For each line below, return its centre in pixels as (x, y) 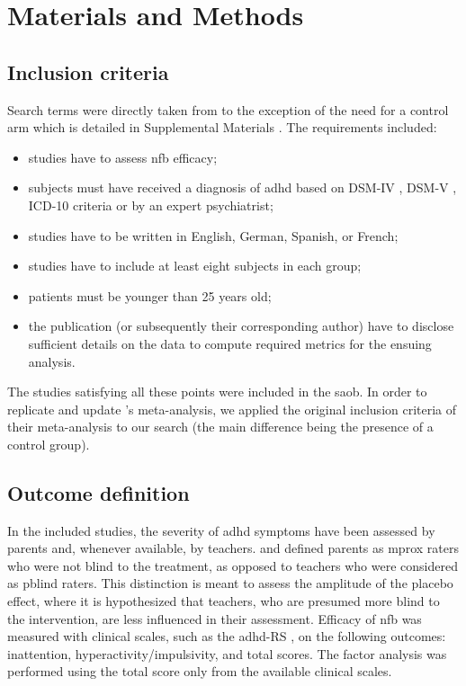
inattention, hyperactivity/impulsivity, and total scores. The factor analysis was (227, 653)
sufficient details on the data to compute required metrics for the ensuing (230, 343)
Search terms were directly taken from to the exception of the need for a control (228, 109)
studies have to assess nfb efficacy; (123, 157)
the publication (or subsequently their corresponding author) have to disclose (241, 326)
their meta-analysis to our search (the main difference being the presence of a (220, 427)
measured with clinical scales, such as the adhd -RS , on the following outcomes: (227, 636)
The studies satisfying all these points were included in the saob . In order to (217, 392)
